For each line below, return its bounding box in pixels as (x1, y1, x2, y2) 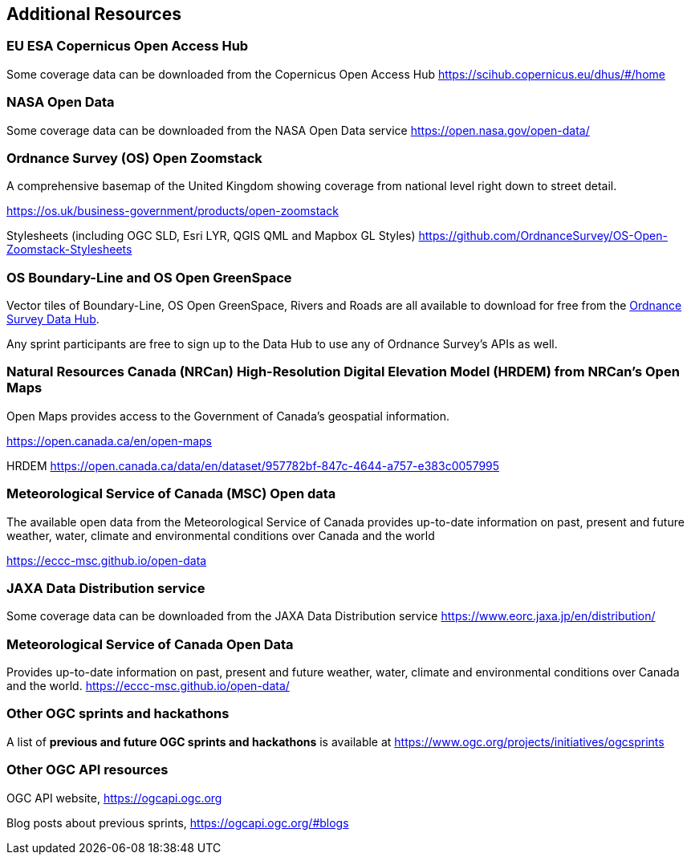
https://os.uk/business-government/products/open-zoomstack (6, 204, 339, 218)
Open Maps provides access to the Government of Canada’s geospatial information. (6, 408, 450, 423)
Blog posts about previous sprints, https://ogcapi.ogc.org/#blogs (6, 815, 349, 830)
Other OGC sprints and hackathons (6, 705, 230, 722)
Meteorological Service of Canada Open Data (6, 636, 294, 652)
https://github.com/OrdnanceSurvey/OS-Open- (418, 229, 668, 243)
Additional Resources (6, 4, 181, 24)
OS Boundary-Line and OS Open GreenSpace (6, 269, 292, 286)
